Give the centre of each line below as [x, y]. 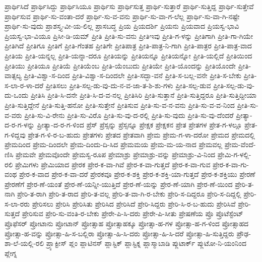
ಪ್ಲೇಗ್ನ [11, 253]
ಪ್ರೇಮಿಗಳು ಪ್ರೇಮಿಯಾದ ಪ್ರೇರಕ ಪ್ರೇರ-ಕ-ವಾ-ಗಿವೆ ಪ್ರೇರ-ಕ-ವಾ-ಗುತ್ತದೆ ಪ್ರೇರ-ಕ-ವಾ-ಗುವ [113, 164]
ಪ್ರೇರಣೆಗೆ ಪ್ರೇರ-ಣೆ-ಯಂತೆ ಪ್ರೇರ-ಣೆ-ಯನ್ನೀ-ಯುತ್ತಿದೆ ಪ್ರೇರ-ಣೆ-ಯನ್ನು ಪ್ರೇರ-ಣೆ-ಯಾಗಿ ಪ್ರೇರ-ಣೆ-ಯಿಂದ [119, 184]
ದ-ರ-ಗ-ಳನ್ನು [20, 125]
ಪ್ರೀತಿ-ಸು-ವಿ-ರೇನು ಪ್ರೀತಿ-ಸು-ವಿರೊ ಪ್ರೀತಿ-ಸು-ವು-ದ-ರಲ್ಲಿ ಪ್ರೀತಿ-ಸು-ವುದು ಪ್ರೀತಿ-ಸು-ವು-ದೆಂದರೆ [129, 115]
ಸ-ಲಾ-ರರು [17, 203]
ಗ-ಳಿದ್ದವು [15, 134]
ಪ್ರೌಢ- [244, 233]
